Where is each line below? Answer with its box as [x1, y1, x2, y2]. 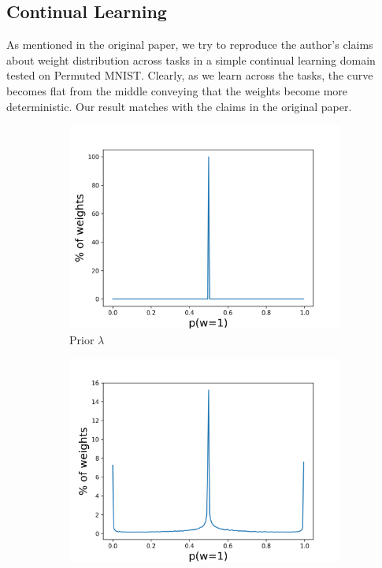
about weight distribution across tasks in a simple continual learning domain [6, 51, 376, 68]
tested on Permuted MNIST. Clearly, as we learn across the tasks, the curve [6, 67, 373, 84]
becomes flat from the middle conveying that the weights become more [6, 82, 348, 98]
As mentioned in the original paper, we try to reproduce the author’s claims [6, 36, 373, 53]
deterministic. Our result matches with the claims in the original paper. [6, 98, 352, 114]
